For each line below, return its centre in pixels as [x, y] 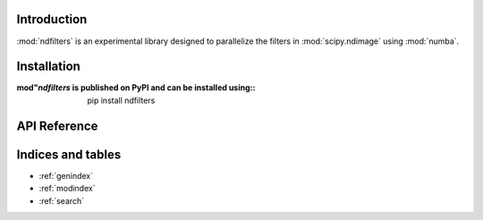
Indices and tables [69, 154]
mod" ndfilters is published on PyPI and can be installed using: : [136, 88]
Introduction [52, 19]
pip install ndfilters [121, 100]
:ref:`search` [62, 200]
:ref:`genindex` [66, 175]
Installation [48, 67]
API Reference [57, 126]
